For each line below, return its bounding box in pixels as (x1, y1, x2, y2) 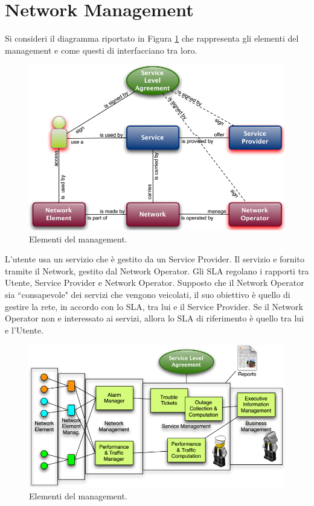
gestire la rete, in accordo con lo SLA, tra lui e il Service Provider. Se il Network (5, 300, 303, 312)
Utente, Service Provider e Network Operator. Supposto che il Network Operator (5, 276, 304, 289)
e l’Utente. (5, 323, 43, 336)
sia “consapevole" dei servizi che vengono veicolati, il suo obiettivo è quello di (5, 288, 290, 301)
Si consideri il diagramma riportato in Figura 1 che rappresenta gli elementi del (5, 32, 299, 45)
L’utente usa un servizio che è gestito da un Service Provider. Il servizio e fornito (5, 253, 304, 265)
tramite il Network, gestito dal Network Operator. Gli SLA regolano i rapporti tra (5, 264, 309, 277)
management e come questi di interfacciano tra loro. (5, 43, 197, 56)
